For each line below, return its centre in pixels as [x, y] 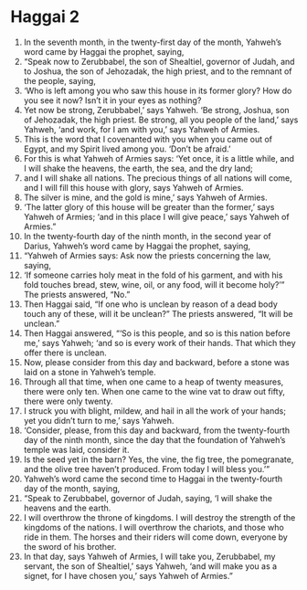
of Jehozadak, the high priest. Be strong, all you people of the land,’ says [161, 120]
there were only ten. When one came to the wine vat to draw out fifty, [154, 391]
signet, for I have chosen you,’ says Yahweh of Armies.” [128, 575]
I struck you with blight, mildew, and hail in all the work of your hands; [155, 411]
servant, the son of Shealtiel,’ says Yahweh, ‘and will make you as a [150, 566]
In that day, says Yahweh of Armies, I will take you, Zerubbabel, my [149, 556]
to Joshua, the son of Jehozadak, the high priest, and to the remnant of [158, 71]
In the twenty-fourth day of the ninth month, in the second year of [148, 236]
